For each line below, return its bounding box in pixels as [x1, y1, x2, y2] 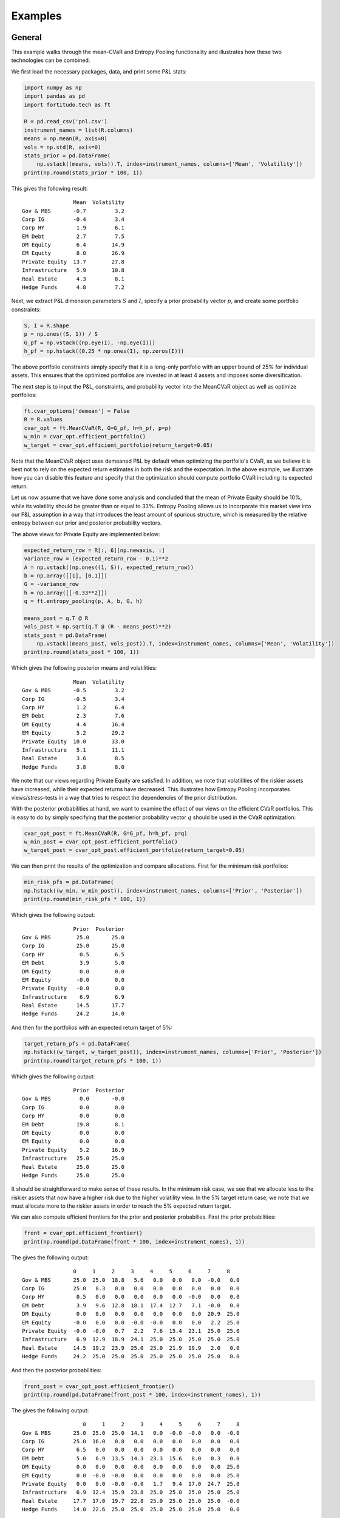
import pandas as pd [24, 93, 85, 100]
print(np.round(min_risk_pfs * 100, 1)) [24, 896, 146, 903]
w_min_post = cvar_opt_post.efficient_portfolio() [24, 839, 178, 845]
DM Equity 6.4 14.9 [22, 242, 124, 248]
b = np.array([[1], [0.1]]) [24, 572, 107, 579]
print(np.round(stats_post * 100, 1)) [24, 648, 140, 656]
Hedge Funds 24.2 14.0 [22, 1010, 124, 1017]
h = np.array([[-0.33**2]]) [24, 589, 107, 596]
